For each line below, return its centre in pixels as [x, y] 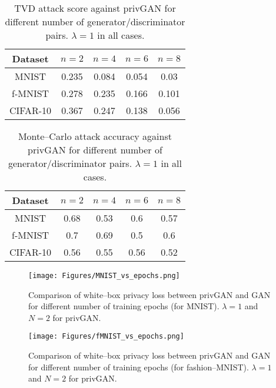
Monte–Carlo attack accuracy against [95, 136]
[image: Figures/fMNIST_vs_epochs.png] [106, 337]
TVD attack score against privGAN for [95, 8]
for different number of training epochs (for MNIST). [124, 306]
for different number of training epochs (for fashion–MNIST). [139, 367]
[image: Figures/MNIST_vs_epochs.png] [104, 276]
